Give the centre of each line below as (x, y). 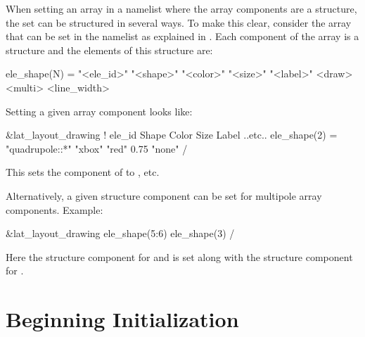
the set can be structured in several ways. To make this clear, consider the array (179, 22)
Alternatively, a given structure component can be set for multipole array (164, 195)
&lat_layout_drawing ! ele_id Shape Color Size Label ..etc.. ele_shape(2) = (172, 135)
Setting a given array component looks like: (99, 111)
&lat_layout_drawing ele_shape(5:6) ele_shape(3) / (120, 233)
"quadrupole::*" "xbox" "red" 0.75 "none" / (97, 148)
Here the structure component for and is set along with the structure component (179, 256)
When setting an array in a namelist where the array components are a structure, (181, 8)
